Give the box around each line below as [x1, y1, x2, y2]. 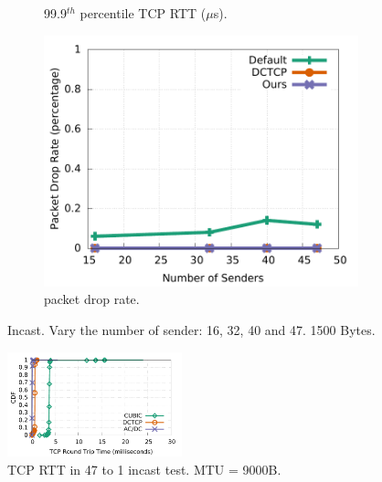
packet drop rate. [44, 289, 140, 309]
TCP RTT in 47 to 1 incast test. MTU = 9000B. [7, 459, 281, 478]
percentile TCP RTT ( [80, 4, 207, 22]
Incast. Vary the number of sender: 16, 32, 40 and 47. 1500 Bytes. [7, 320, 376, 339]
